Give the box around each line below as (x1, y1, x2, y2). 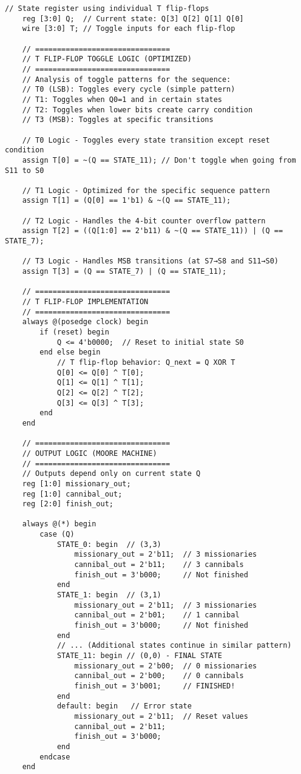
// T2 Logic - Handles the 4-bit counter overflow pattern (22, 216, 266, 225)
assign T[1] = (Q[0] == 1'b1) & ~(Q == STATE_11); (22, 196, 231, 205)
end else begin (39, 348, 101, 357)
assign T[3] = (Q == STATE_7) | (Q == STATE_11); (22, 267, 227, 276)
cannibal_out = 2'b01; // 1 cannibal (74, 611, 240, 620)
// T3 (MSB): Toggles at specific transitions (22, 115, 214, 124)
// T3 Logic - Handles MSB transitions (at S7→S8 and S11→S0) (22, 257, 279, 266)
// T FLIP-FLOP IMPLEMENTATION (22, 297, 149, 307)
